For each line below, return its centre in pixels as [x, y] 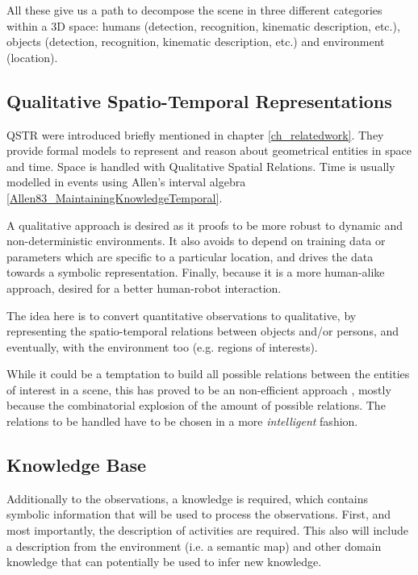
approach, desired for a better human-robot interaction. [144, 287]
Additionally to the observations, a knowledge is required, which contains [188, 498]
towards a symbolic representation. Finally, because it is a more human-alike [196, 272]
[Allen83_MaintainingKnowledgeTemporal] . [115, 197]
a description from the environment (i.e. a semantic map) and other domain [194, 546]
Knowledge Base [77, 465]
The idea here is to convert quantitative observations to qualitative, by [182, 315]
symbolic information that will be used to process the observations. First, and [199, 514]
